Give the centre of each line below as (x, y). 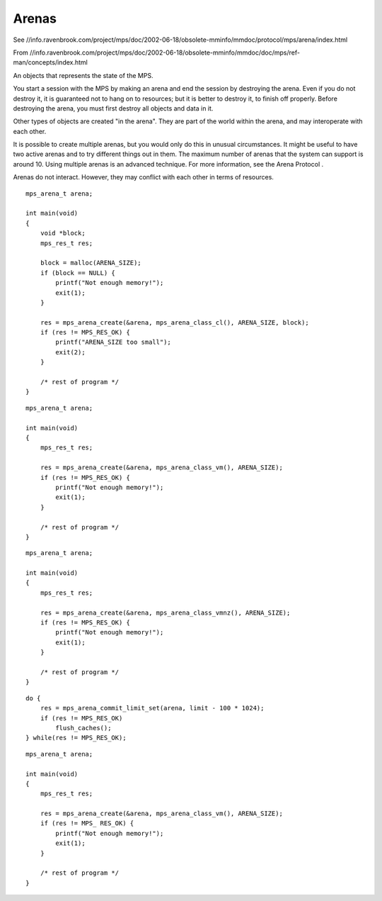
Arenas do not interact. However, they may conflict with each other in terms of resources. (143, 177)
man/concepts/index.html (50, 62)
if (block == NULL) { (78, 273)
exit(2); (70, 352)
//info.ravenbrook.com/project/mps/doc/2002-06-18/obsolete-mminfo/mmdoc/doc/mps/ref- (165, 52)
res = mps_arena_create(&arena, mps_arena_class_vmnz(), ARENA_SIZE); (165, 612)
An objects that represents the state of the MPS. (83, 75)
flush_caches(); (83, 728)
